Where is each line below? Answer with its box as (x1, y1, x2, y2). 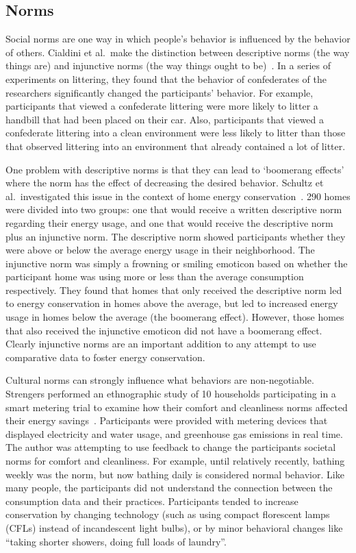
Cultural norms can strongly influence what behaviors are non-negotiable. (5, 373, 314, 387)
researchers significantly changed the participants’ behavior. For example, (5, 85, 314, 99)
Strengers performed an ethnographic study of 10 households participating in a (5, 386, 336, 401)
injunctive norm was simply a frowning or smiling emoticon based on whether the (5, 256, 348, 270)
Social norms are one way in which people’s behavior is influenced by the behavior (5, 32, 351, 46)
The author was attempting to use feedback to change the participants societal (5, 440, 336, 454)
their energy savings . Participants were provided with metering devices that (5, 413, 328, 428)
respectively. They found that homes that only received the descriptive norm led (5, 282, 342, 297)
